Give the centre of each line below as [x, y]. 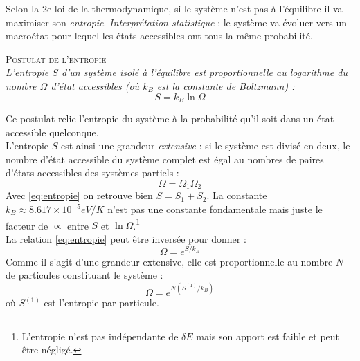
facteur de [27, 225]
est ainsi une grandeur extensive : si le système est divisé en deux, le [206, 146]
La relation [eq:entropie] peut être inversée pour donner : [126, 238]
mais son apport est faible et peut [268, 336]
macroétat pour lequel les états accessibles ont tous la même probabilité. [159, 36]
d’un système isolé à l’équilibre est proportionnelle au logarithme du [204, 72]
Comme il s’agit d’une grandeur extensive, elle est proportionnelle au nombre [169, 261]
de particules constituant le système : [84, 275]
